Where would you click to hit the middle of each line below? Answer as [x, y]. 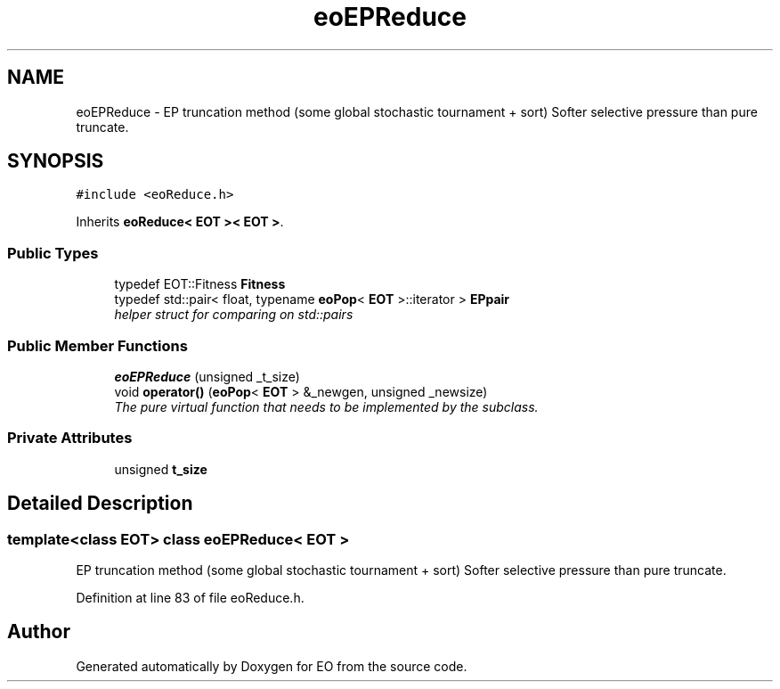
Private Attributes [70, 438]
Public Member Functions [97, 345]
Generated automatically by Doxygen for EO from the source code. [272, 666]
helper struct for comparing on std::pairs [234, 315]
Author [39, 632]
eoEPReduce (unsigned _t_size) [207, 376]
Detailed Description [100, 504]
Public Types [53, 253]
